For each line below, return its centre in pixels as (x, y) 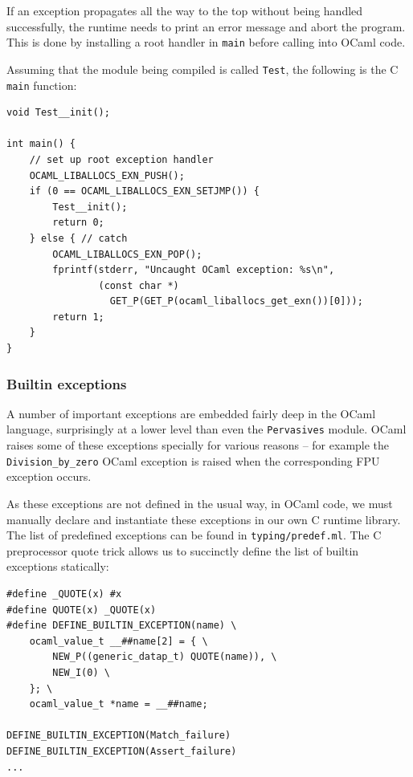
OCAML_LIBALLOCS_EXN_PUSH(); (107, 175)
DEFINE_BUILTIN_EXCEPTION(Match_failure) (119, 736)
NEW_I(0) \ (81, 672)
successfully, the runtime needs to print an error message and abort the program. (206, 26)
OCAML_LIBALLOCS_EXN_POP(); (127, 254)
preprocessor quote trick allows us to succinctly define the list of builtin (183, 550)
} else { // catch (78, 238)
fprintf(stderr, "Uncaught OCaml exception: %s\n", (194, 270)
